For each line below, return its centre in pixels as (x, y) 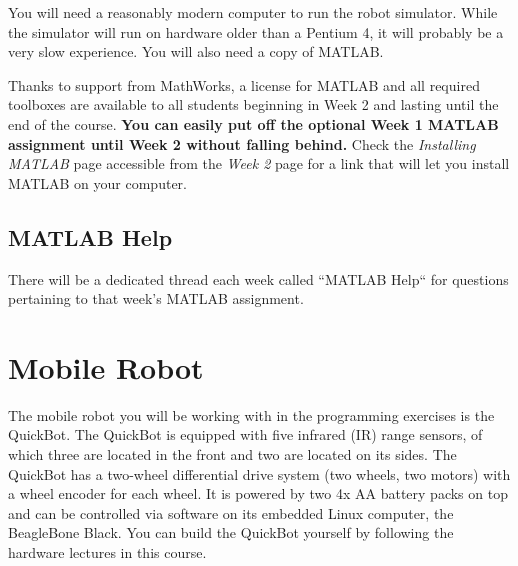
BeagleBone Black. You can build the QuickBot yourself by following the (231, 532)
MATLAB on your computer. (97, 182)
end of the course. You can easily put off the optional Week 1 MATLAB (253, 123)
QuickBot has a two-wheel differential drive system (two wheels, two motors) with (259, 473)
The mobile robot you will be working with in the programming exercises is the (251, 414)
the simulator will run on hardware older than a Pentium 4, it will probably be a (256, 31)
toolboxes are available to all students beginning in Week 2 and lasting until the (253, 104)
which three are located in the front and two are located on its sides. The (232, 454)
